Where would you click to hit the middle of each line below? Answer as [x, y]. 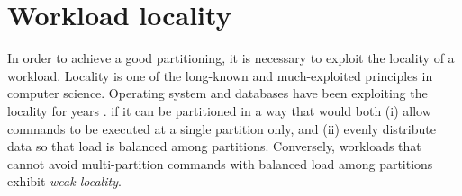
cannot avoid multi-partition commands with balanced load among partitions [220, 163]
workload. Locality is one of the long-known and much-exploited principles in [220, 75]
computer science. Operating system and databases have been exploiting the [217, 93]
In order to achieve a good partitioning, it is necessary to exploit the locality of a [231, 58]
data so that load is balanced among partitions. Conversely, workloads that [214, 146]
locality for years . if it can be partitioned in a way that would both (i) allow [219, 110]
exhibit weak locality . [64, 181]
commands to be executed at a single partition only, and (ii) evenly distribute [222, 128]
